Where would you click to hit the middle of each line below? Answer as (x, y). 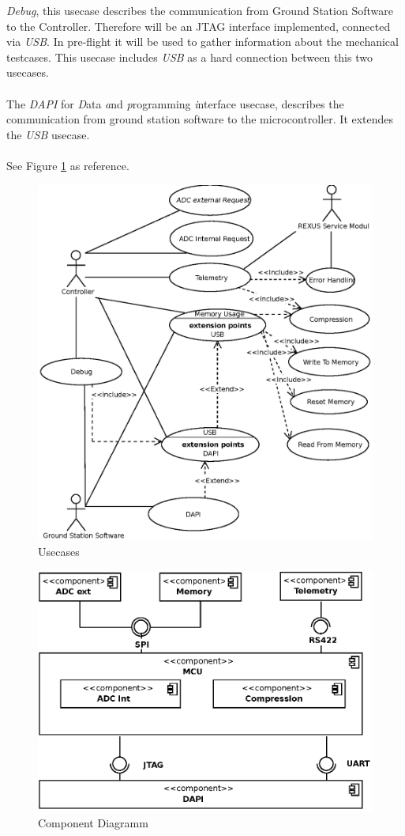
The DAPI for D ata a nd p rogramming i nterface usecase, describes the (175, 103)
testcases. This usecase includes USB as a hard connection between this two (189, 57)
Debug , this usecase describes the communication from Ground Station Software (200, 10)
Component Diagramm (93, 823)
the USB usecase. (48, 134)
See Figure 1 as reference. (68, 165)
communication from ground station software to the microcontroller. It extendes (200, 119)
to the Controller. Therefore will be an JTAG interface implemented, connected (199, 26)
